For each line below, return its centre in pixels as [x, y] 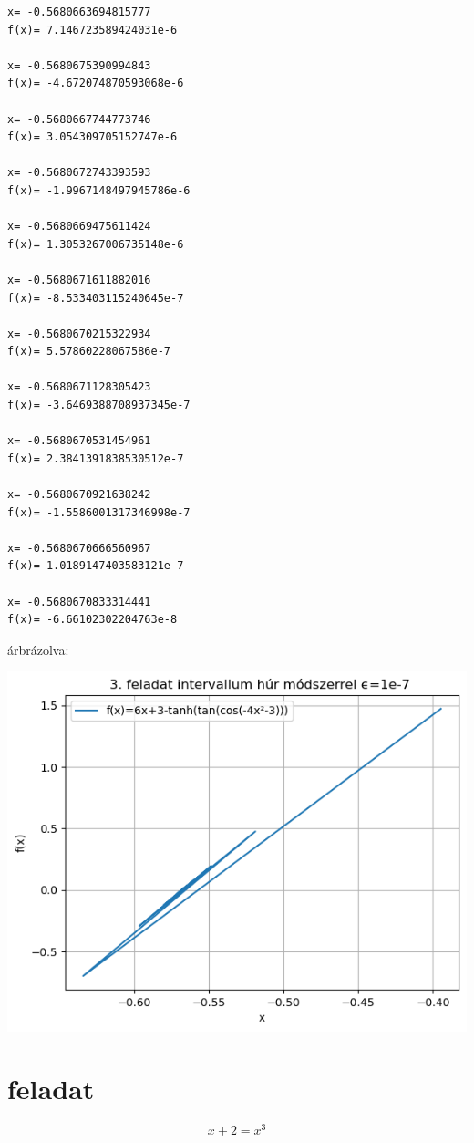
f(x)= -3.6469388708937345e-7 [99, 405]
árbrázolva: [38, 649]
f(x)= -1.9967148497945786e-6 [99, 190]
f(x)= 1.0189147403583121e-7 [96, 566]
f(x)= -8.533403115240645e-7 [96, 298]
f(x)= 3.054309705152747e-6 [93, 137]
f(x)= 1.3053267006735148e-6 [96, 244]
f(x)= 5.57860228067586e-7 [89, 352]
